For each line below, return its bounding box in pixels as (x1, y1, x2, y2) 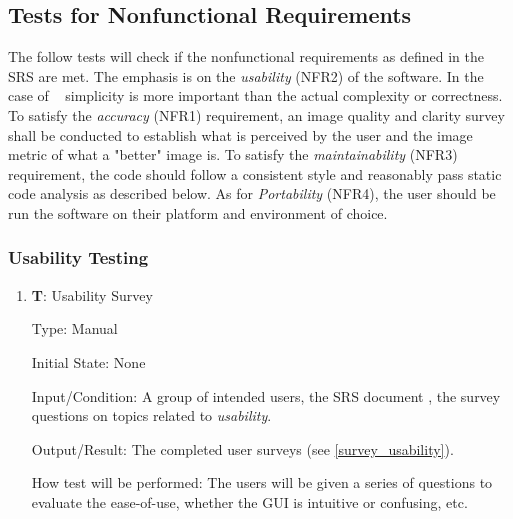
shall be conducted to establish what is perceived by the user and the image (8, 124, 473, 145)
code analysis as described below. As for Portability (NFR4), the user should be (8, 183, 496, 204)
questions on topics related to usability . (31, 405, 272, 426)
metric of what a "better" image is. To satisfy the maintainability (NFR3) (8, 144, 458, 165)
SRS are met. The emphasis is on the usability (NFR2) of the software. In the (8, 65, 484, 86)
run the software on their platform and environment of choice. (8, 202, 388, 223)
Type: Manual (31, 318, 118, 339)
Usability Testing (8, 245, 149, 270)
